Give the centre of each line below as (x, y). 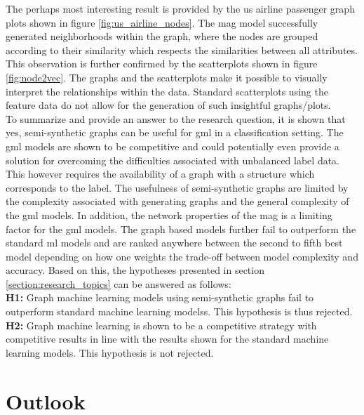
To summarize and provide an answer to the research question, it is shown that (176, 118)
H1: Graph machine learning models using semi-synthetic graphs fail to (160, 297)
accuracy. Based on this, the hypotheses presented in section (135, 270)
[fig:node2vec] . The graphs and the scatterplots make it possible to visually (167, 77)
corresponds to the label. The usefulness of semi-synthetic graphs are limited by (177, 187)
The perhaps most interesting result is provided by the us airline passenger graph (180, 8)
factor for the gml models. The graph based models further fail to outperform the (181, 229)
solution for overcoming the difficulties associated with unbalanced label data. (173, 160)
